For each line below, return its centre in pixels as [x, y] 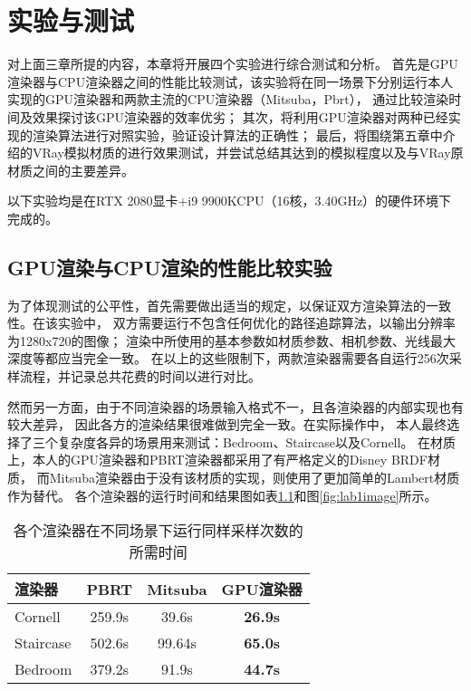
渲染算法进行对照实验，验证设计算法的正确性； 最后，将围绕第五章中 [237, 134]
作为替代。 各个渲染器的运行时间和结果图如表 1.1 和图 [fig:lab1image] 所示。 [222, 495]
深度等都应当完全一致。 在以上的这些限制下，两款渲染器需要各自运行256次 [228, 358]
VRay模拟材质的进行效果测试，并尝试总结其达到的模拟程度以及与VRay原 [248, 153]
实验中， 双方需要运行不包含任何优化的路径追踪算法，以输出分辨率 [256, 323]
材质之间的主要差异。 [71, 170]
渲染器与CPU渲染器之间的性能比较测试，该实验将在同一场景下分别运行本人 [231, 81]
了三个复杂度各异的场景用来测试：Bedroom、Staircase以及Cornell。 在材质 [238, 441]
